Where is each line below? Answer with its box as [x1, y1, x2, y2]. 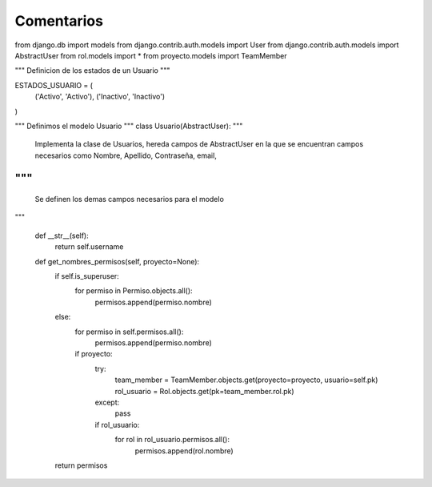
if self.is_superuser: [54, 272, 119, 281]
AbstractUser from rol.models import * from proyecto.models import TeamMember [14, 50, 287, 60]
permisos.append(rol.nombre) [134, 445, 234, 456]
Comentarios [14, 12, 104, 30]
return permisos [54, 461, 108, 470]
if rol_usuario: [94, 420, 140, 429]
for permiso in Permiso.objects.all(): [74, 286, 193, 296]
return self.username [54, 242, 124, 252]
